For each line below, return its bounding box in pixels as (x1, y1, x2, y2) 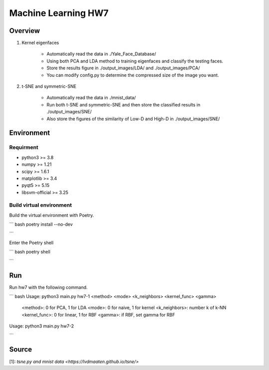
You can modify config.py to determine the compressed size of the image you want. (46, 72, 219, 78)
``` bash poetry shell (9, 249, 51, 255)
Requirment (9, 144, 38, 151)
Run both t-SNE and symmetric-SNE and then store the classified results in (46, 101, 200, 107)
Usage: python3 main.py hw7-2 (9, 323, 74, 329)
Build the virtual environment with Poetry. (9, 212, 94, 218)
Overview (9, 26, 40, 35)
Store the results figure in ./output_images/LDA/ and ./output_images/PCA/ (46, 65, 200, 71)
